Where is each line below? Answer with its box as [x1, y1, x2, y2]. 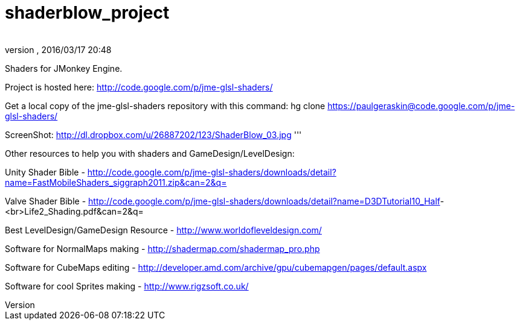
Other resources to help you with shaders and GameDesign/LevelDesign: [5, 148, 295, 159]
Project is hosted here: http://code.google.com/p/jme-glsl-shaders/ [5, 81, 273, 92]
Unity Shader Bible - [5, 166, 85, 177]
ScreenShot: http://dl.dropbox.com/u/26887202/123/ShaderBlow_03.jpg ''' [5, 129, 302, 140]
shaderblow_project [5, 2, 170, 23]
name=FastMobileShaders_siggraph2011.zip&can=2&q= [5, 177, 227, 188]
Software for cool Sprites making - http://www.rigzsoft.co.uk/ [5, 280, 249, 291]
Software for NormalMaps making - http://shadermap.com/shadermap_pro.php [5, 243, 320, 254]
